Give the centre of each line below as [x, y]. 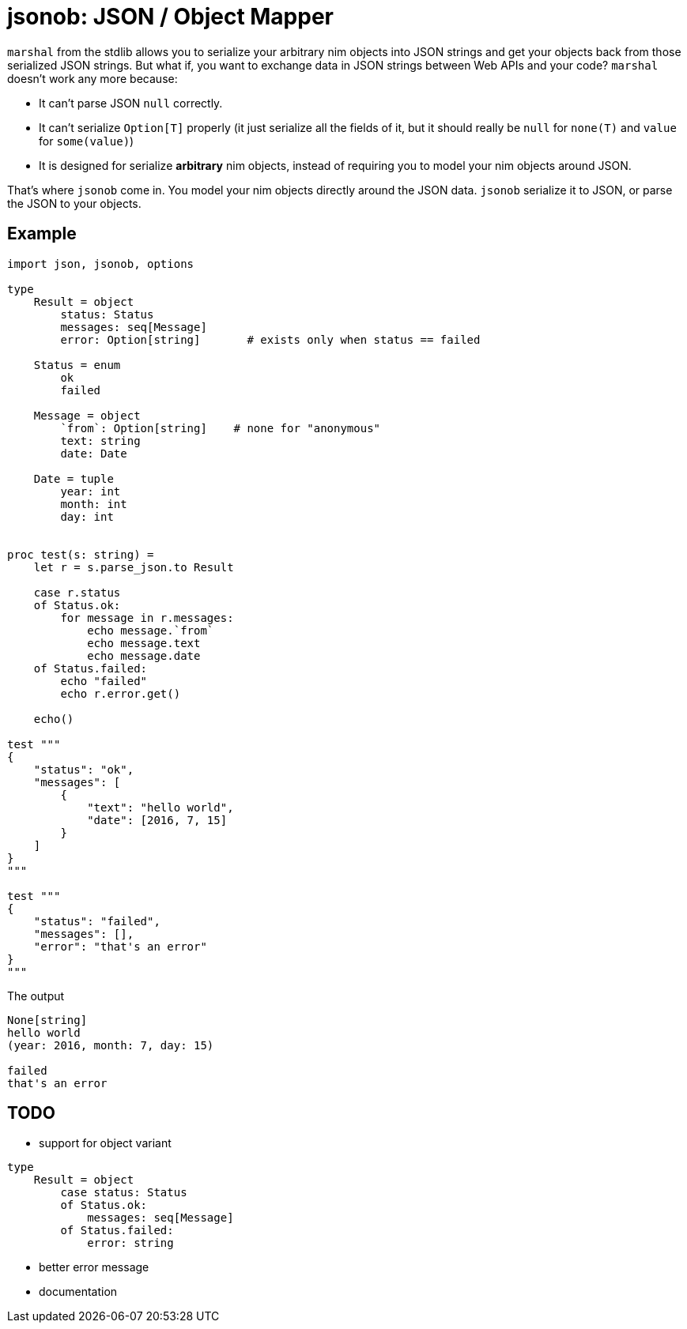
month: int [94, 504]
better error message [94, 1267]
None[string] [47, 1020]
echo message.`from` [151, 630]
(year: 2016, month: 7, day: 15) [111, 1045]
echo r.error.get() [121, 693]
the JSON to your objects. [74, 203]
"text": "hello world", [160, 807]
